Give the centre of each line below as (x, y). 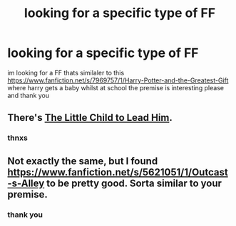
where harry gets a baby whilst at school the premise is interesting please (116, 87)
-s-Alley (26, 183)
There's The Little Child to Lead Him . (90, 118)
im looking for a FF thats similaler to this (66, 72)
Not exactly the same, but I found (83, 161)
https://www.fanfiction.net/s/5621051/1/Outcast (118, 172)
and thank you (29, 95)
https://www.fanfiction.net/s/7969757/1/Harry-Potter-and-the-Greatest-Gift (118, 80)
